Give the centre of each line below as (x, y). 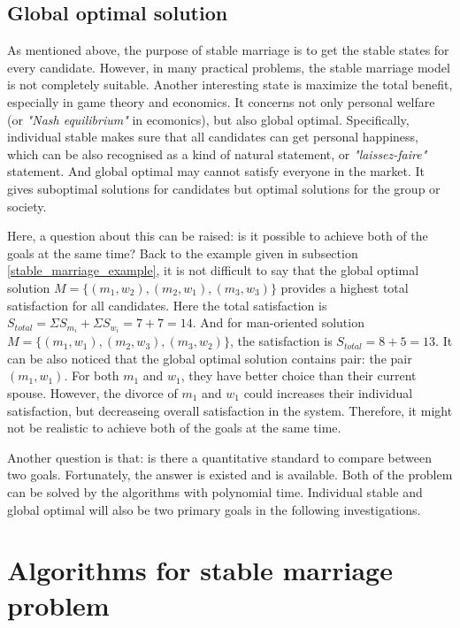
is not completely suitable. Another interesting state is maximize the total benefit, (230, 84)
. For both (92, 375)
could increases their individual (328, 392)
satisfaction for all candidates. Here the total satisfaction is (167, 305)
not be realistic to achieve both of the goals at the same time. (174, 428)
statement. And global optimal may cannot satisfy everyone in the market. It (216, 171)
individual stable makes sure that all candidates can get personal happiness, (213, 137)
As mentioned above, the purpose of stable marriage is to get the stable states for (228, 50)
